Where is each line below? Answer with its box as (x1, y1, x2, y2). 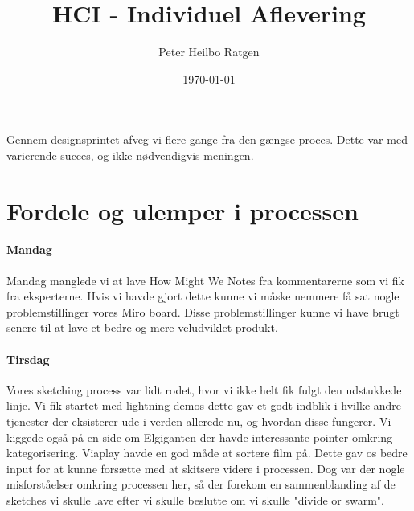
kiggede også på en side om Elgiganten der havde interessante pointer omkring (6, 428, 393, 445)
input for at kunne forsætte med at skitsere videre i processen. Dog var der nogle (6, 460, 405, 476)
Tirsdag (6, 350, 50, 367)
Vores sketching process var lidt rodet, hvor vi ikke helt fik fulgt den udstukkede (6, 381, 402, 398)
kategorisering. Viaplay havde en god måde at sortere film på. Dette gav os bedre (6, 444, 408, 461)
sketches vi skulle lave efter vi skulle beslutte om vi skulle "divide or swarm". (6, 492, 384, 508)
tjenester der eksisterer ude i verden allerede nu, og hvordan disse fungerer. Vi (6, 413, 391, 430)
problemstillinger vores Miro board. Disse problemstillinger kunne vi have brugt (6, 303, 400, 320)
